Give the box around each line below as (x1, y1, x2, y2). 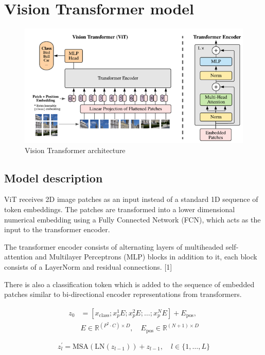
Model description (4, 170, 103, 185)
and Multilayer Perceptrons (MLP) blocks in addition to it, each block (35, 251, 257, 262)
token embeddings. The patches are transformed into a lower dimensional (4, 203, 235, 214)
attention (4, 251, 33, 262)
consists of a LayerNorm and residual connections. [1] (4, 261, 172, 272)
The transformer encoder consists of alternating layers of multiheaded (4, 241, 224, 252)
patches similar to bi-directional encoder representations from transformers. (4, 289, 242, 300)
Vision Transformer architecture (25, 144, 126, 155)
